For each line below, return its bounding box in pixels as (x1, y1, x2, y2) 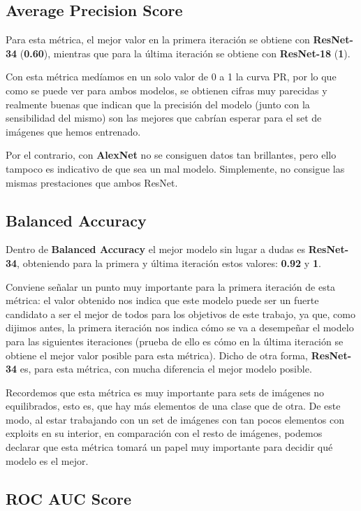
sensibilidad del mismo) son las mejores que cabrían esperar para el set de (6, 110, 322, 125)
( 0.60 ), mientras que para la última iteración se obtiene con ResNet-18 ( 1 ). (20, 45, 351, 60)
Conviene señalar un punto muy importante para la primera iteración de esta (6, 279, 336, 294)
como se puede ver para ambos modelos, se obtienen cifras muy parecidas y (6, 82, 327, 97)
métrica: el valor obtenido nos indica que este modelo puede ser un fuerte (6, 293, 319, 308)
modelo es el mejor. (6, 453, 89, 468)
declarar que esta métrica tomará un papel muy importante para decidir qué (6, 440, 333, 454)
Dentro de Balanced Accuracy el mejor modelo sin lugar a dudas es (6, 242, 305, 257)
